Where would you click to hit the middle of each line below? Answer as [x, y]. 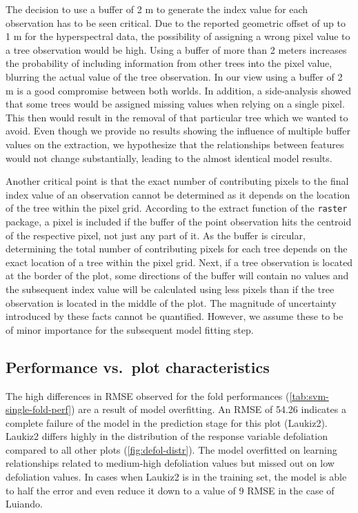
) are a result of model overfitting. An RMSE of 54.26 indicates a [209, 409]
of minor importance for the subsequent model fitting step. [130, 329]
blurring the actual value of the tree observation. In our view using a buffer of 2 [174, 76]
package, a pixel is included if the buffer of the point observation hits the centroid [179, 221]
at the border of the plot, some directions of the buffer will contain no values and [177, 275]
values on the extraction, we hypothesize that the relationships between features [175, 144]
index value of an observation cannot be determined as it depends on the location [178, 194]
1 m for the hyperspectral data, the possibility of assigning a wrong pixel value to [178, 36]
